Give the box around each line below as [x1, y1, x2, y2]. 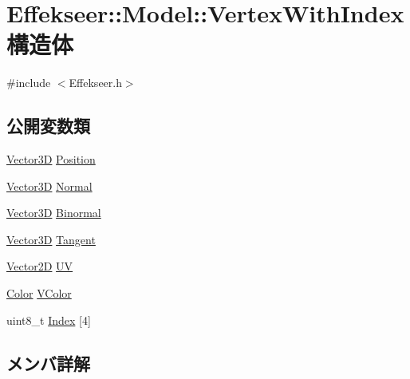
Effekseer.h [69, 74, 122, 91]
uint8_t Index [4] [6, 311, 91, 328]
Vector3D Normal [6, 177, 93, 194]
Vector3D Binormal [6, 204, 101, 221]
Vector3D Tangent [6, 231, 96, 247]
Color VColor [6, 285, 72, 302]
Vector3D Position [6, 151, 96, 168]
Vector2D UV [6, 258, 73, 274]
